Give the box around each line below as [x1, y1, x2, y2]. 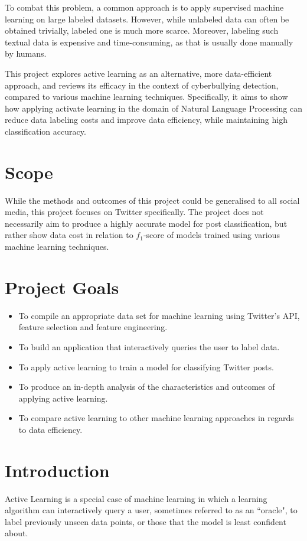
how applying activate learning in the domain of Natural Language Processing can [5, 102, 302, 114]
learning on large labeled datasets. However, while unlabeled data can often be [5, 12, 289, 25]
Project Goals [5, 275, 119, 299]
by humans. [5, 47, 47, 60]
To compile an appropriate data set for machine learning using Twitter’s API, [18, 309, 300, 321]
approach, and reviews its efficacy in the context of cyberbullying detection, [5, 79, 279, 91]
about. [5, 527, 28, 539]
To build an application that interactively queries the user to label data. [18, 340, 280, 353]
